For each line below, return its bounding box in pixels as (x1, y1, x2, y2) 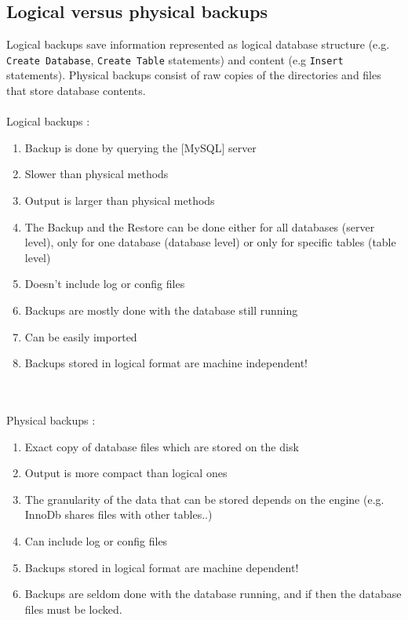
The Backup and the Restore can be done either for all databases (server (24, 218, 375, 235)
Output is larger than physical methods (24, 192, 215, 209)
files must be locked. (24, 600, 122, 617)
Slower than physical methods (24, 166, 169, 182)
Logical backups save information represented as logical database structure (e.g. (6, 36, 390, 53)
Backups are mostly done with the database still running (24, 301, 298, 318)
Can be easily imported (24, 328, 137, 345)
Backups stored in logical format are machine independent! (24, 355, 308, 371)
